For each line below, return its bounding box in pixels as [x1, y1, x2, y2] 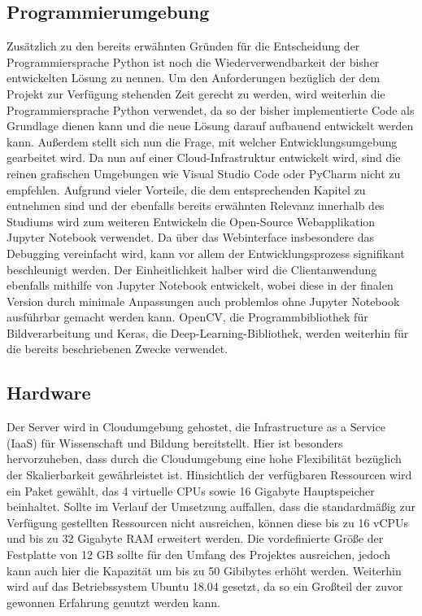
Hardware [7, 380, 91, 405]
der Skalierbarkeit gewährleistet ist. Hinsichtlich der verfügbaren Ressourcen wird [7, 466, 412, 483]
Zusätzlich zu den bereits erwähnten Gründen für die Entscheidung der [7, 37, 360, 55]
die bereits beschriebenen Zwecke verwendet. [7, 340, 228, 357]
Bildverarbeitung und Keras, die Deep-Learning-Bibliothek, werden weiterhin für [7, 324, 409, 341]
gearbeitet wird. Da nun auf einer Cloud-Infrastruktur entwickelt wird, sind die [7, 149, 401, 166]
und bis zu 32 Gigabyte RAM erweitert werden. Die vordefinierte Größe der [7, 530, 384, 547]
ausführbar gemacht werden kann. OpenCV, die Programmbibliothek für [7, 308, 368, 325]
